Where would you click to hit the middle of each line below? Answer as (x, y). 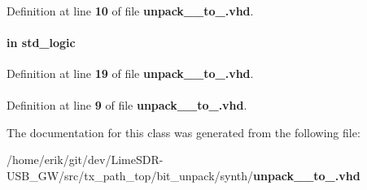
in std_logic (41, 42)
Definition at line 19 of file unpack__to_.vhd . (130, 73)
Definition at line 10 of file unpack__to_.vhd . (130, 10)
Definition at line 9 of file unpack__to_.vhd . (127, 105)
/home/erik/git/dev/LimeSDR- (85, 160)
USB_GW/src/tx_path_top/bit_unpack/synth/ (130, 175)
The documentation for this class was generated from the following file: (183, 132)
